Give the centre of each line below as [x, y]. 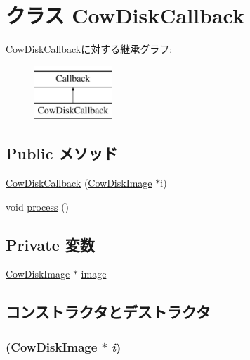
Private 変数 [50, 244]
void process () [38, 206]
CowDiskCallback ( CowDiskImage [79, 183]
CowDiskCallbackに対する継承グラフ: [89, 49]
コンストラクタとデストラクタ [108, 312]
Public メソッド [62, 153]
